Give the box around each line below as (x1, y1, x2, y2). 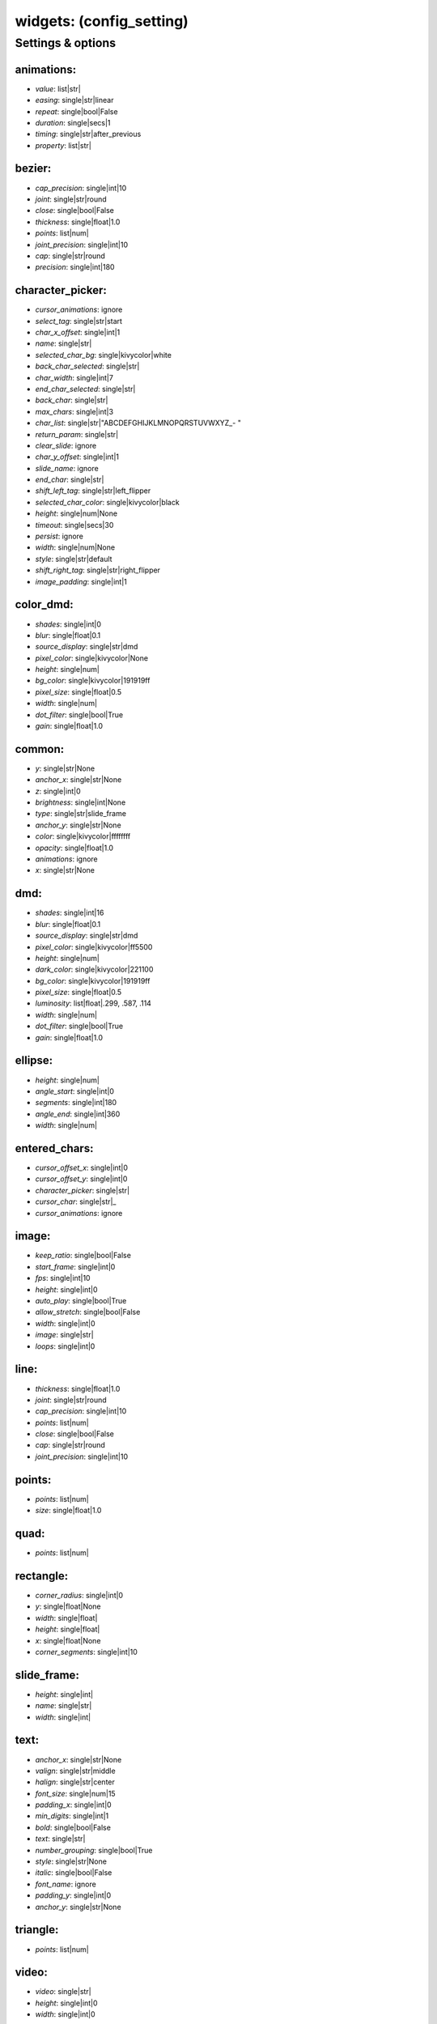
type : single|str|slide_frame (35, 809, 127, 819)
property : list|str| (35, 140, 92, 150)
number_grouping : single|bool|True (35, 1845, 153, 1855)
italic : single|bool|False (35, 1868, 112, 1877)
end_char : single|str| (35, 474, 104, 485)
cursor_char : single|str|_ (35, 1197, 117, 1206)
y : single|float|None (35, 1601, 101, 1611)
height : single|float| (35, 1624, 100, 1635)
